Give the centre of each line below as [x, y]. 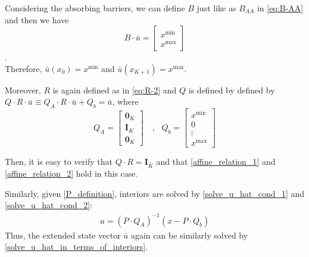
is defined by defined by [232, 90]
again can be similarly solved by [189, 235]
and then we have [37, 19]
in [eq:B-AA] [280, 8]
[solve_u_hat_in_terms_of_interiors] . [76, 247]
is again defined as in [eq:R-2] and [115, 90]
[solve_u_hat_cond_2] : [49, 205]
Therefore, [24, 68]
